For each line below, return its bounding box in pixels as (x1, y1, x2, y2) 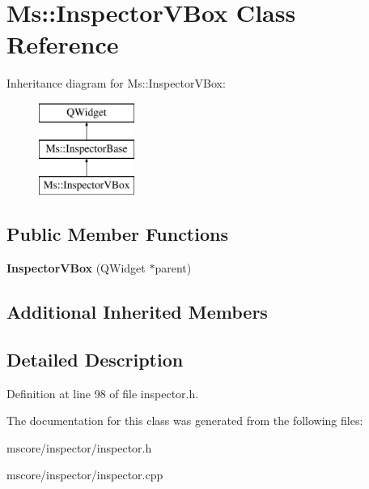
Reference (6, 28, 119, 61)
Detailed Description (6, 346, 184, 371)
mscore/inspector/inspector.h (6, 439, 152, 456)
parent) (155, 260, 192, 277)
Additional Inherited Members (6, 299, 268, 324)
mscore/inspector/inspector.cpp (6, 466, 163, 483)
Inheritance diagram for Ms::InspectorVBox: (6, 75, 226, 92)
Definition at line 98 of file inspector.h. (6, 384, 199, 401)
